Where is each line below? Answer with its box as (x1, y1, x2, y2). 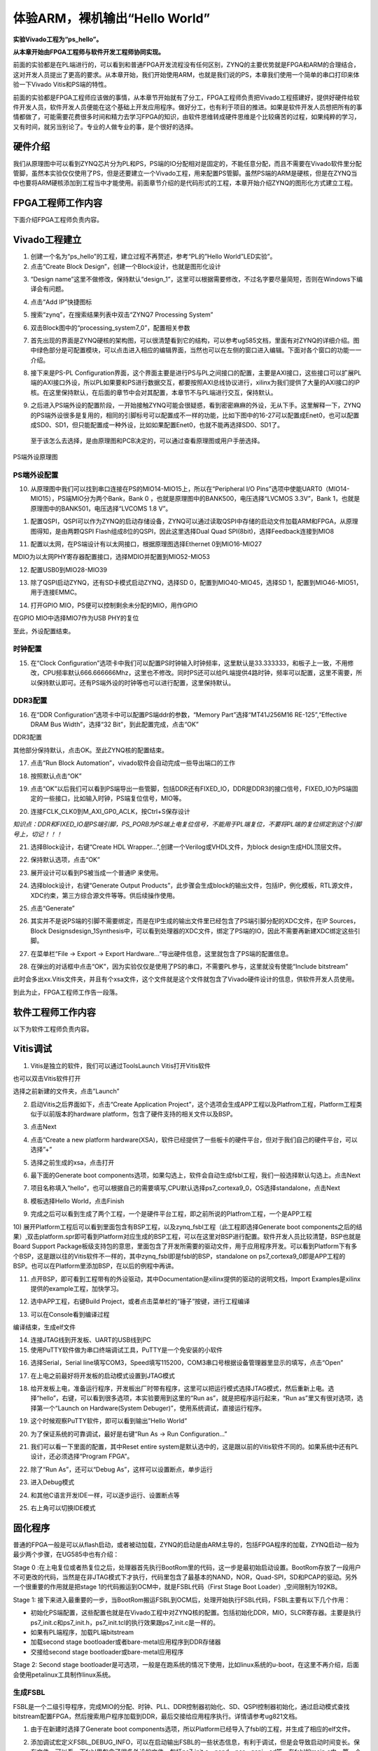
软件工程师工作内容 (13, 1006, 96, 1018)
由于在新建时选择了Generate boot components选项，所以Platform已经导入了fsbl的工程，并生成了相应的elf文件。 (30, 1725, 355, 1733)
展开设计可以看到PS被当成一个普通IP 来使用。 (30, 868, 162, 877)
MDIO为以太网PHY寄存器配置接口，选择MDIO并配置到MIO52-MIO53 (13, 553, 210, 561)
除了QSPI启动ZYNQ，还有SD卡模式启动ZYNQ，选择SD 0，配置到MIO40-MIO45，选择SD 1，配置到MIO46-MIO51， (30, 579, 363, 587)
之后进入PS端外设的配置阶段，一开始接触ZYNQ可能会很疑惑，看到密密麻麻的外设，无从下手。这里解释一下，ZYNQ (30, 401, 362, 410)
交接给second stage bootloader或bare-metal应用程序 (30, 1647, 184, 1656)
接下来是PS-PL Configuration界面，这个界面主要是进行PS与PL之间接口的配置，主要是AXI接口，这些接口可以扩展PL (30, 368, 362, 378)
